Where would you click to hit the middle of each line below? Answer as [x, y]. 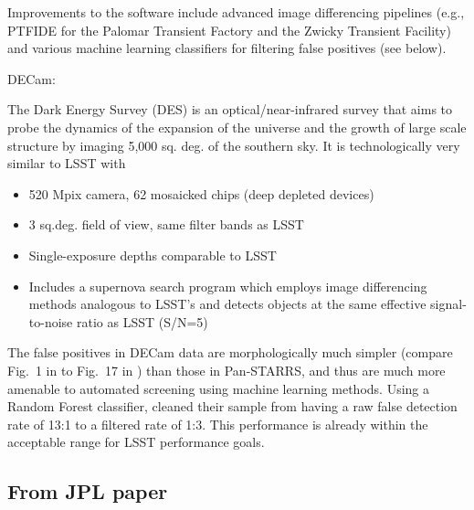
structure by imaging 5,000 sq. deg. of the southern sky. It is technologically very [234, 145]
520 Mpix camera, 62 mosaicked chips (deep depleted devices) [201, 193]
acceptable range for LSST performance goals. [136, 442]
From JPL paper [88, 491]
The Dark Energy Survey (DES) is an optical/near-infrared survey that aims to [230, 109]
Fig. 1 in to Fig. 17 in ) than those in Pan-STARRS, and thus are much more [226, 370]
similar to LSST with [67, 163]
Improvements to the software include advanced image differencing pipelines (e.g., [236, 12]
